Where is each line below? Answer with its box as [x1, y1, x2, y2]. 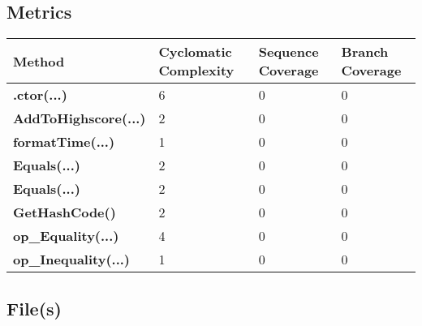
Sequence [258, 42, 319, 62]
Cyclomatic [158, 42, 232, 62]
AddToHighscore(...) [13, 109, 146, 128]
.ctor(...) [13, 85, 67, 105]
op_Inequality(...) [13, 250, 131, 269]
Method [13, 51, 65, 71]
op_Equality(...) [13, 226, 119, 246]
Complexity [158, 61, 235, 80]
